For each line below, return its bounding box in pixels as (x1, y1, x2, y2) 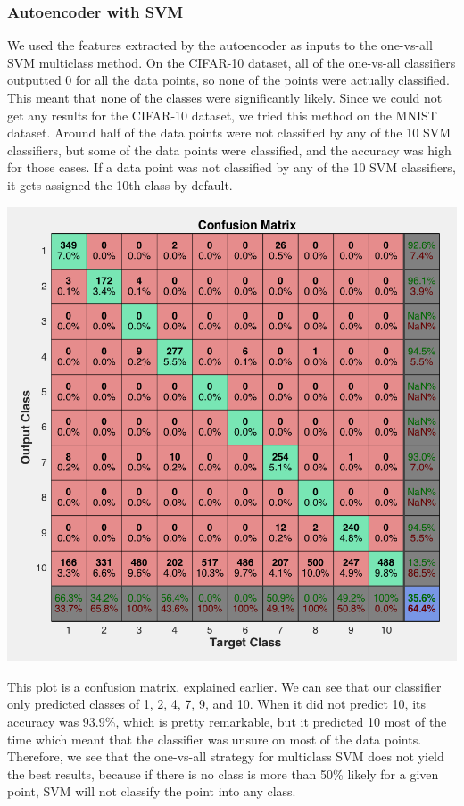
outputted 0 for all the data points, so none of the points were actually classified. (7, 71, 450, 89)
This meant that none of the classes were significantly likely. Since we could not (7, 88, 443, 106)
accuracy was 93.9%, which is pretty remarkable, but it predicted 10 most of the (7, 711, 447, 730)
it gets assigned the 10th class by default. (7, 175, 233, 194)
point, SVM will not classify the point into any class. (7, 782, 296, 801)
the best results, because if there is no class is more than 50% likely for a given (7, 764, 439, 783)
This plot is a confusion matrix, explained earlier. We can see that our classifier (7, 677, 442, 695)
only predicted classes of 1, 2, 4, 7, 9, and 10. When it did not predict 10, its (7, 694, 426, 713)
